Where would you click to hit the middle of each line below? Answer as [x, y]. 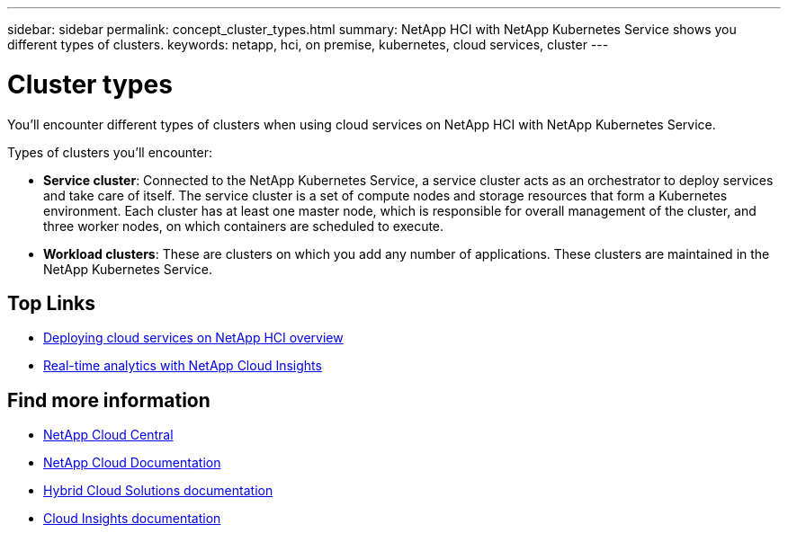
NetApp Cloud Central [108, 435]
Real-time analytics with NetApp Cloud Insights [183, 366]
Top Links [52, 303]
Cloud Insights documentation [132, 519]
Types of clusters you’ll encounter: [110, 152]
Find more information [109, 400]
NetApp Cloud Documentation [132, 463]
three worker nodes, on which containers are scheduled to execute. [244, 226]
